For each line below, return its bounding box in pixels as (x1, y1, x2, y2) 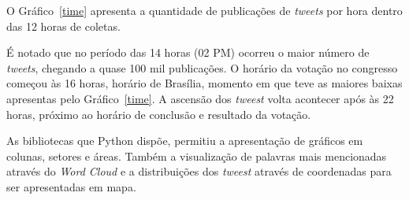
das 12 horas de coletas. (6, 17, 121, 34)
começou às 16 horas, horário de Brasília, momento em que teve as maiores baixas (6, 75, 403, 91)
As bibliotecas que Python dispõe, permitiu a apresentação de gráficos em (6, 132, 363, 149)
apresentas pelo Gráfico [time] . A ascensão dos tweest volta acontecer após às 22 (6, 90, 394, 106)
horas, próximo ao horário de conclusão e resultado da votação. (6, 106, 311, 122)
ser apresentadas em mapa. (6, 178, 136, 194)
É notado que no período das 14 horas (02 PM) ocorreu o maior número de (6, 44, 370, 61)
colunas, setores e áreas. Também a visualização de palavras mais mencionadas (6, 147, 387, 164)
